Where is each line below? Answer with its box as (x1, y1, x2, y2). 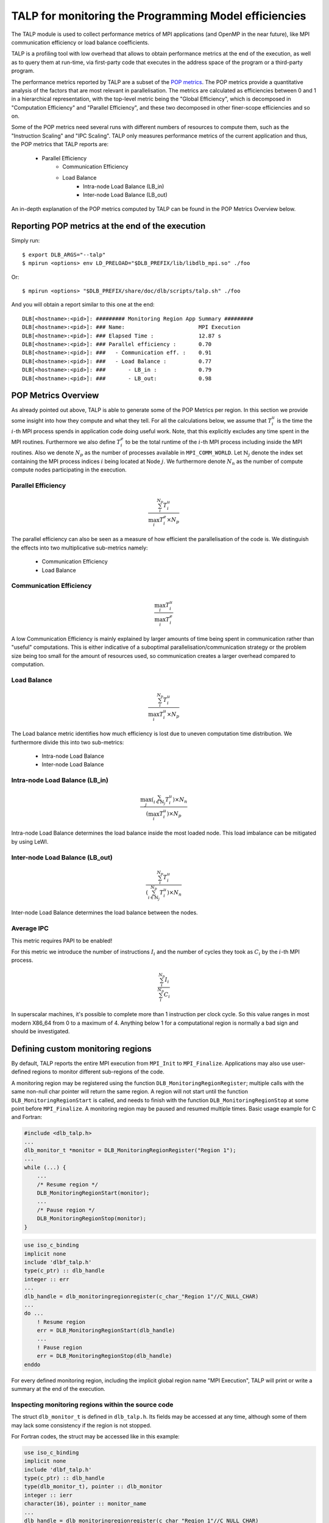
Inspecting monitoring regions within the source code (11, 1400, 174, 1408)
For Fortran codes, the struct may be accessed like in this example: (11, 1432, 180, 1440)
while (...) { (24, 1164, 66, 1171)
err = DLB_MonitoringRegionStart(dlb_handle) (37, 1327, 175, 1334)
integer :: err (24, 1276, 69, 1282)
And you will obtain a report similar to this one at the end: (11, 301, 155, 308)
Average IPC (11, 924, 49, 933)
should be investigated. (11, 1028, 70, 1035)
